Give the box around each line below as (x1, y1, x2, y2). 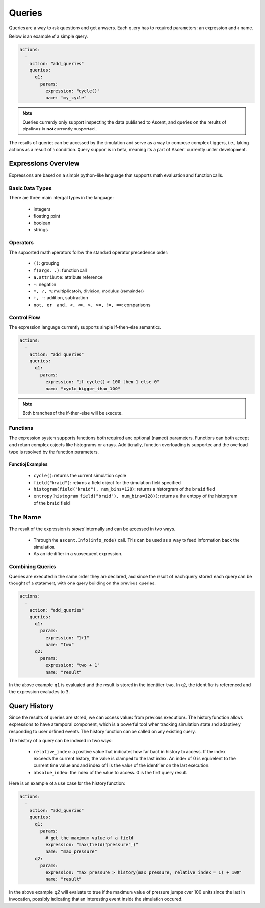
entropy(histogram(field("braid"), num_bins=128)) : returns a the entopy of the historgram (33, 493, 238, 499)
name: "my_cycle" (45, 95, 87, 100)
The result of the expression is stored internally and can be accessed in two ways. (9, 526, 176, 532)
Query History (9, 702, 53, 710)
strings (33, 227, 48, 232)
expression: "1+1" (45, 635, 90, 640)
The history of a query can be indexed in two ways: (9, 738, 113, 744)
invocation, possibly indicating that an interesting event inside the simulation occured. (9, 896, 183, 902)
